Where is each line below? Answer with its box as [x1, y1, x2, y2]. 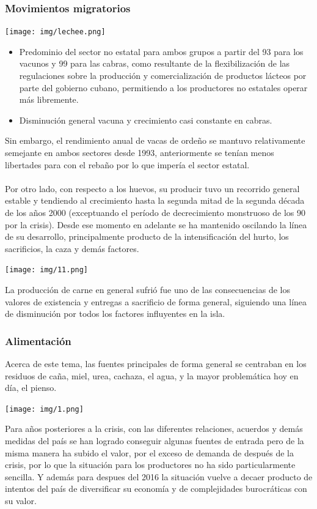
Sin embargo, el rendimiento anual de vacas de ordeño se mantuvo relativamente [5, 134, 305, 147]
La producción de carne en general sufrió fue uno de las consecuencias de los [5, 283, 290, 296]
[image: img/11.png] [5, 266, 89, 275]
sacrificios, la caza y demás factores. [5, 242, 139, 254]
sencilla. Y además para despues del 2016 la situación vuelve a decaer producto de [5, 470, 313, 483]
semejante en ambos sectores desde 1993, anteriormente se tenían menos [5, 146, 274, 159]
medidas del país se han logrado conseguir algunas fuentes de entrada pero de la [5, 434, 304, 447]
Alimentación [5, 333, 71, 348]
